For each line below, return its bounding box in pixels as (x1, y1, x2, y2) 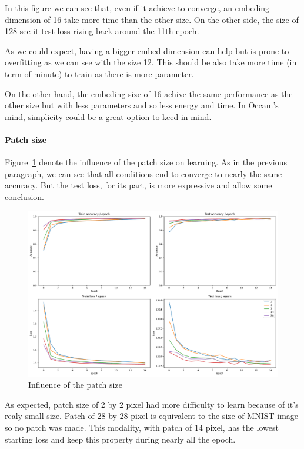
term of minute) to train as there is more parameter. (5, 67, 194, 79)
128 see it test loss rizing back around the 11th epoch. (5, 25, 199, 37)
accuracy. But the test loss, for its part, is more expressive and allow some (5, 179, 272, 191)
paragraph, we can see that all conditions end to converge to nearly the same (5, 167, 282, 179)
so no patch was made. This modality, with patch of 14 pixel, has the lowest (5, 421, 279, 434)
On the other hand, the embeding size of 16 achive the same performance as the (5, 87, 293, 99)
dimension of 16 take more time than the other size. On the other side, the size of (5, 13, 299, 25)
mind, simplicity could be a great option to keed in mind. (5, 110, 212, 122)
